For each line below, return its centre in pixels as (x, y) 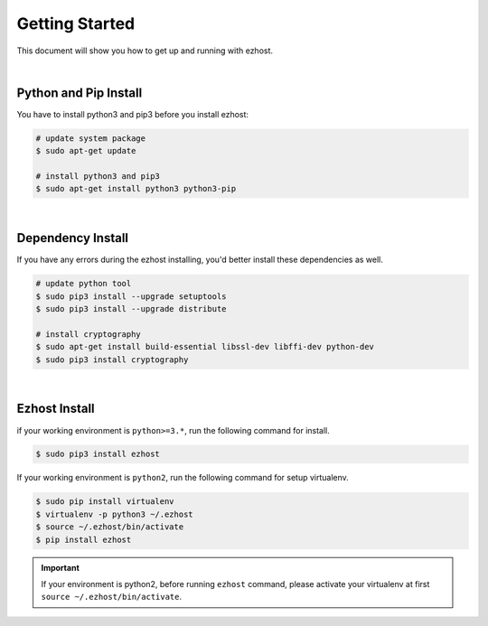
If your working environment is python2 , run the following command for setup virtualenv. (183, 478)
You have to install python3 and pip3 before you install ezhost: (132, 114)
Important (61, 567)
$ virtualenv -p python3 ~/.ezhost (114, 514)
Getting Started (76, 23)
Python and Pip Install (80, 93)
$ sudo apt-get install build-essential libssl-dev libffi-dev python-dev (205, 347)
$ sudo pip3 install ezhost (98, 454)
